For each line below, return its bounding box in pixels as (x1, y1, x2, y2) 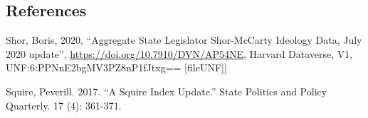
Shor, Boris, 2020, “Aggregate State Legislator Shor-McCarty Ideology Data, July (6, 33, 362, 47)
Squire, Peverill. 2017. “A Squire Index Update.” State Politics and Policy (6, 83, 327, 98)
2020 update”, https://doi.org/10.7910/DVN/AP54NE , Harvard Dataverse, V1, (6, 46, 353, 61)
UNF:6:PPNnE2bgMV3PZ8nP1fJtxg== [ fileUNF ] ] (6, 60, 227, 75)
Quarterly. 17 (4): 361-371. (6, 98, 122, 112)
